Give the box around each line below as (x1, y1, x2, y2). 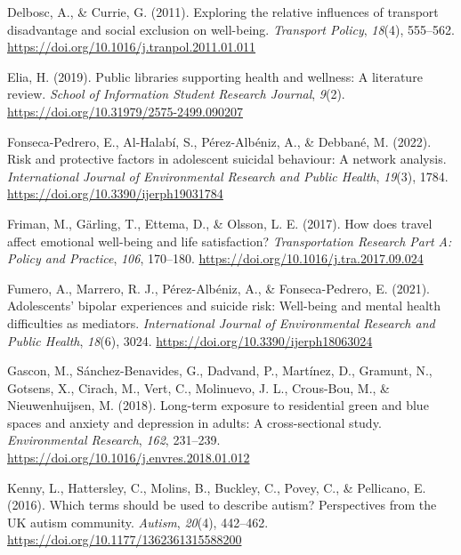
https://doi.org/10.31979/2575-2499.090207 (7, 101, 243, 120)
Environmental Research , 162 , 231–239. (7, 430, 221, 449)
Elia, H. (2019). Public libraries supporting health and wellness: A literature (7, 67, 423, 85)
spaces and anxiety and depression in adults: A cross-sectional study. (7, 413, 382, 431)
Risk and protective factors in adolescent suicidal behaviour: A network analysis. (7, 149, 447, 168)
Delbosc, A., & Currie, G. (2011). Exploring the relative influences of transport (7, 3, 439, 20)
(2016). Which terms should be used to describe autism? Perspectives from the (7, 495, 437, 514)
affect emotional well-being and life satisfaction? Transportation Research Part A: (7, 231, 452, 250)
